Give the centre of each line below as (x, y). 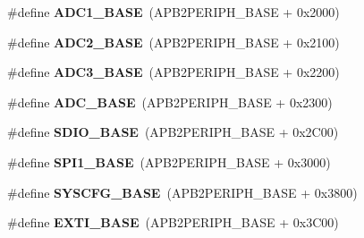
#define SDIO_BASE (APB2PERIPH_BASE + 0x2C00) (173, 132)
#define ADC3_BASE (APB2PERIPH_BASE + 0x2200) (174, 72)
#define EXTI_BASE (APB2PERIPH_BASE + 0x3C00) (173, 222)
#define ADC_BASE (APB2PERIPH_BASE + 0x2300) (170, 102)
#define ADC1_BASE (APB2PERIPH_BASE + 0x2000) (174, 12)
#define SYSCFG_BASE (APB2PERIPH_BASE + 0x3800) (182, 192)
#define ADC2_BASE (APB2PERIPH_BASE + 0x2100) (174, 42)
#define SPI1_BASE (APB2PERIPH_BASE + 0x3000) (169, 161)
